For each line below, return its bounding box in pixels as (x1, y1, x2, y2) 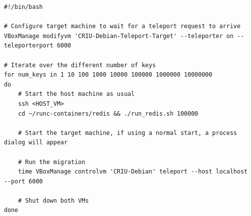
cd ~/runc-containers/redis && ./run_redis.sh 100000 (18, 110, 198, 117)
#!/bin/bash (4, 3, 43, 10)
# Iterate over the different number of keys (4, 61, 156, 69)
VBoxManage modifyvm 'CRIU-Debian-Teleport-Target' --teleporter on (4, 32, 234, 40)
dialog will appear (4, 139, 68, 146)
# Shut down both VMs (18, 197, 89, 204)
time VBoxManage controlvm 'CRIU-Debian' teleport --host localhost (18, 168, 248, 175)
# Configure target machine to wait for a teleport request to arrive (4, 23, 241, 30)
